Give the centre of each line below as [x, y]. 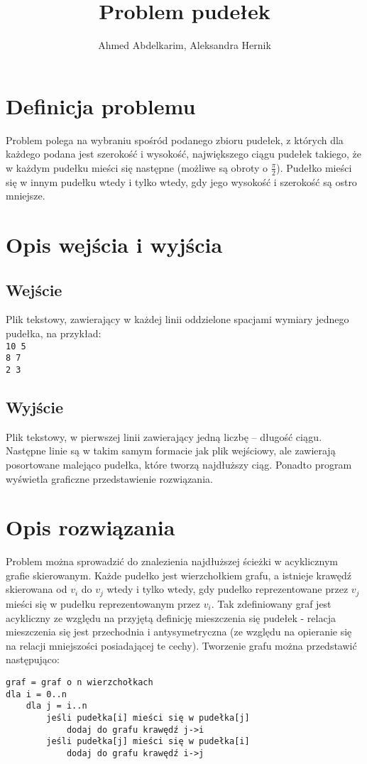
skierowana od [37, 589]
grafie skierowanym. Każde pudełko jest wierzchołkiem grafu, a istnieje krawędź [179, 575]
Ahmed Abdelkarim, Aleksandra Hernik [185, 45]
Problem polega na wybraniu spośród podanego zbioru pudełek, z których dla [175, 140]
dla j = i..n [56, 706]
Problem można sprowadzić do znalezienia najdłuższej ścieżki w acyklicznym [172, 561]
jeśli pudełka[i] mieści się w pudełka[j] [148, 717]
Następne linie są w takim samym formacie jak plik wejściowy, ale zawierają [171, 451]
